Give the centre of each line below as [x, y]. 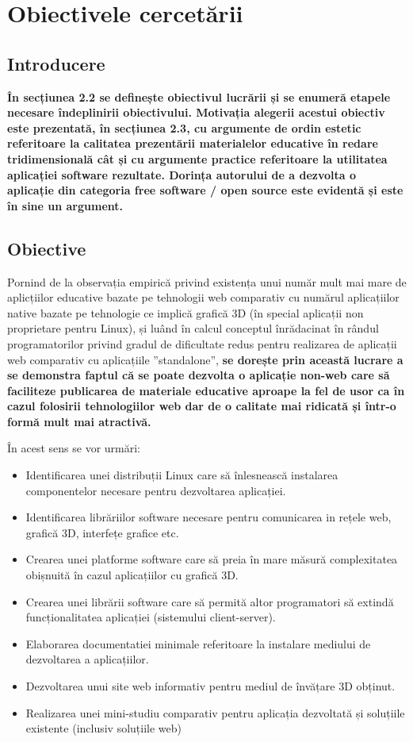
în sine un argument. [65, 205]
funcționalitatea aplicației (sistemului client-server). [151, 617]
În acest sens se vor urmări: [74, 448]
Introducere [56, 63]
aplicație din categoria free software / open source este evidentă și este [205, 190]
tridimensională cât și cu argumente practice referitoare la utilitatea [197, 158]
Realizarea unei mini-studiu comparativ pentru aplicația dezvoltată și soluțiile [215, 712]
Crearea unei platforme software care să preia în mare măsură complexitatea [212, 559]
